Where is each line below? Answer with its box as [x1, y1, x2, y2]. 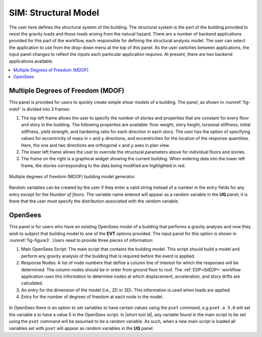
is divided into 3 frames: [22, 106, 70, 112]
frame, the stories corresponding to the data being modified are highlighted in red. [21, 163, 186, 168]
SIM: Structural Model [9, 7, 99, 18]
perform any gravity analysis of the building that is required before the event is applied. [21, 253, 196, 259]
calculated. [21, 280, 44, 286]
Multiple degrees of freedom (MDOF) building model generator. [9, 174, 136, 180]
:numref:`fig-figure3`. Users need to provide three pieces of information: [9, 237, 154, 243]
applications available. [9, 58, 53, 64]
